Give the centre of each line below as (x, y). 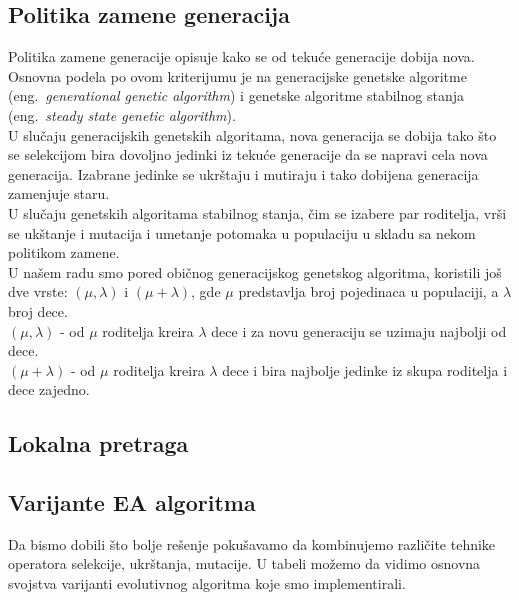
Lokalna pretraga (98, 443)
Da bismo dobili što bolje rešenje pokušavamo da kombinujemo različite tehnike (252, 543)
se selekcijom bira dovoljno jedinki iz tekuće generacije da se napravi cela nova (248, 154)
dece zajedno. (49, 389)
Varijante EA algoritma (132, 502)
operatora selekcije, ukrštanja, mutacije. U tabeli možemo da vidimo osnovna (244, 563)
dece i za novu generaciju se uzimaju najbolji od (359, 330)
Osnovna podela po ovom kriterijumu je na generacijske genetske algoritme (237, 75)
